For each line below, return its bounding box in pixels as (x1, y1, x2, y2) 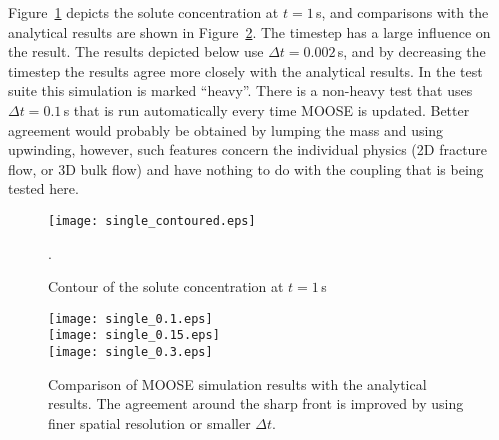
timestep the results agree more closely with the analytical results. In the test (8, 60, 483, 81)
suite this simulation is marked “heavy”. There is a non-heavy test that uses (8, 80, 473, 101)
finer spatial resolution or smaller (48, 412, 251, 433)
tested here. (8, 178, 79, 199)
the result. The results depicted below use (8, 41, 264, 62)
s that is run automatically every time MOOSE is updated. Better (63, 99, 470, 120)
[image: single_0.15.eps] (48, 328, 220, 343)
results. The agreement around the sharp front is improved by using (48, 393, 464, 414)
